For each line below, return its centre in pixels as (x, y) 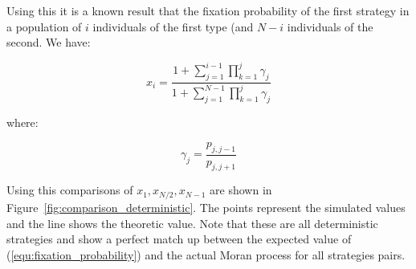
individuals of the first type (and (173, 26)
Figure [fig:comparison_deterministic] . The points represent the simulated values (206, 207)
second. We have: (49, 42)
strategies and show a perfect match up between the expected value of (179, 239)
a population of (44, 26)
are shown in (241, 190)
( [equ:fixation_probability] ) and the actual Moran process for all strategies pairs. (206, 254)
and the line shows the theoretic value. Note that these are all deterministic (192, 223)
